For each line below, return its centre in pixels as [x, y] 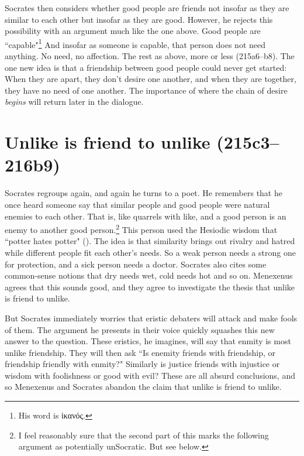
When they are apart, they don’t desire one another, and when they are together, [151, 79]
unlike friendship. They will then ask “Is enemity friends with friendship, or [140, 352]
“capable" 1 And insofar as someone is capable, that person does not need [135, 43]
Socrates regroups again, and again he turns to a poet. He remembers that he [144, 193]
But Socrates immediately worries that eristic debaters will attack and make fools [151, 318]
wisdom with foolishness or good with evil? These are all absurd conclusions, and [150, 375]
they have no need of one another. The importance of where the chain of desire [146, 90]
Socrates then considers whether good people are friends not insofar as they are [147, 8]
